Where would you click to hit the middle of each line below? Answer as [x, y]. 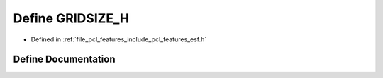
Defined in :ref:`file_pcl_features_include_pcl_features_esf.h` [119, 39]
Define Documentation [64, 59]
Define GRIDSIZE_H [71, 18]
